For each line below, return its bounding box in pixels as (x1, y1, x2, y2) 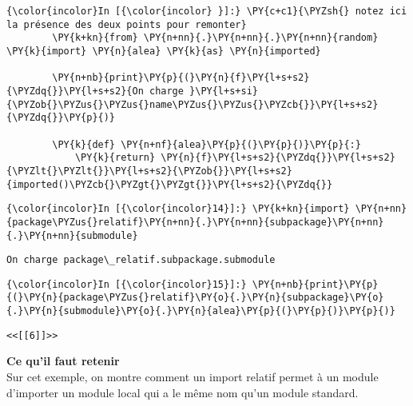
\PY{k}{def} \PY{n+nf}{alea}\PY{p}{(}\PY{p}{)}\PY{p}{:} (52, 138, 361, 150)
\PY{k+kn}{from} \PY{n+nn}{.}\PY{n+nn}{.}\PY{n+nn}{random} (52, 32, 379, 44)
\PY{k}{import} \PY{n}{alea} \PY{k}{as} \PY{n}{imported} (6, 45, 321, 57)
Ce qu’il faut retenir (6, 352, 120, 369)
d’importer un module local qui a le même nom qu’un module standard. (6, 384, 359, 400)
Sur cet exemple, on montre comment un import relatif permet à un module (6, 368, 379, 385)
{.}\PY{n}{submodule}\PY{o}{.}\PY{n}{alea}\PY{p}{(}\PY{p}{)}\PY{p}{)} (6, 305, 395, 317)
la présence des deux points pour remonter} (6, 18, 247, 30)
